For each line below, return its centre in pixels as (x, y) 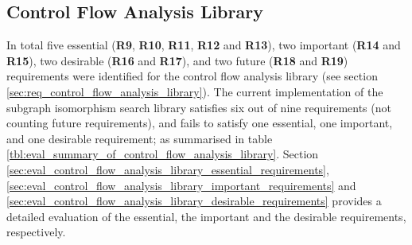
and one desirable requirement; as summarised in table (140, 138)
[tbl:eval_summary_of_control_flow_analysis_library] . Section (163, 154)
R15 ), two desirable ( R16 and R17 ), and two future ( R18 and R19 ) (177, 60)
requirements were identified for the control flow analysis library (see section (192, 76)
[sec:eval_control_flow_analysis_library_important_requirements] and (181, 185)
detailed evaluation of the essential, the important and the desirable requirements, (206, 216)
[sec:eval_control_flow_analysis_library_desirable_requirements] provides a (194, 201)
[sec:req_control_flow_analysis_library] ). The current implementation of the (195, 91)
